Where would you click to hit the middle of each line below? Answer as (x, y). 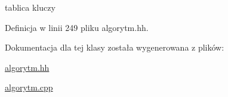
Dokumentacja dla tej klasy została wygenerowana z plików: (115, 47)
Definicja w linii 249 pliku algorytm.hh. (77, 27)
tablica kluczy (30, 7)
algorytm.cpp (29, 87)
